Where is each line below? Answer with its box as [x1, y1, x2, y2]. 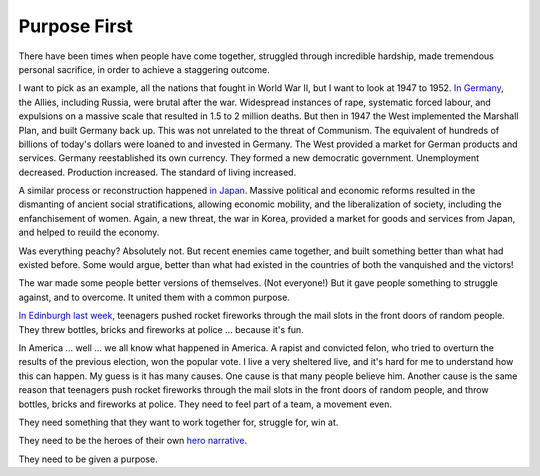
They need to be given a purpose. [18, 453, 159, 465]
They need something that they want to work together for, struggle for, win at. [18, 416, 339, 428]
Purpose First [18, 15, 134, 37]
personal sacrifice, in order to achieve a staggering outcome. [18, 63, 270, 75]
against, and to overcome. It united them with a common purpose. [18, 291, 290, 303]
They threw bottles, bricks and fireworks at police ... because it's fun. [18, 323, 304, 335]
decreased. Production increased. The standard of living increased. [18, 166, 297, 178]
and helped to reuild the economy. [18, 226, 160, 239]
